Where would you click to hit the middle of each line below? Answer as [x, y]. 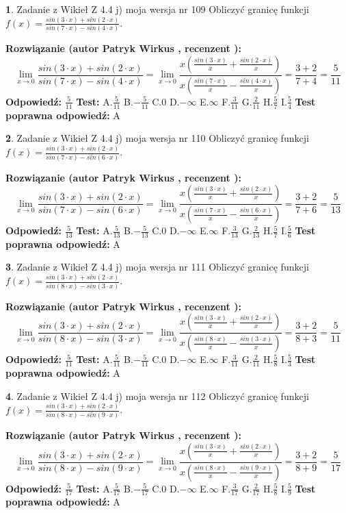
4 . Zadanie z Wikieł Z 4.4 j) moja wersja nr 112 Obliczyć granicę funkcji [157, 396]
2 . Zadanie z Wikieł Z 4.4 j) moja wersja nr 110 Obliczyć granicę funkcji [157, 138]
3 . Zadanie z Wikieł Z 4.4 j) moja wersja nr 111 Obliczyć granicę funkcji [157, 267]
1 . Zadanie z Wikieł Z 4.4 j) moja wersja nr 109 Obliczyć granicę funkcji [157, 9]
